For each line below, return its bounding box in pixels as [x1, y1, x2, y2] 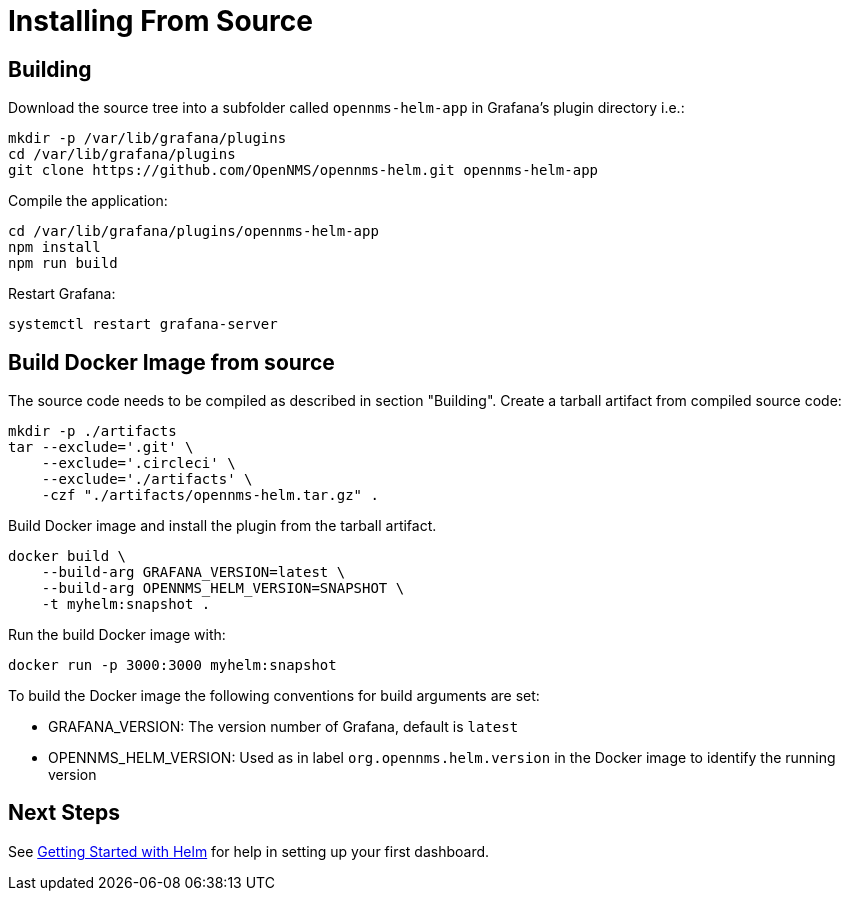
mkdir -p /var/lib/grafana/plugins [8, 130, 287, 147]
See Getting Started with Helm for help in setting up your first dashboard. [8, 842, 490, 860]
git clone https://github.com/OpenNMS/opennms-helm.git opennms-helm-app [8, 162, 599, 179]
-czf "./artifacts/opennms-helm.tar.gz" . [41, 487, 379, 504]
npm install [8, 239, 101, 256]
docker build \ [8, 548, 127, 565]
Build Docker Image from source [8, 349, 335, 375]
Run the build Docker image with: [8, 626, 226, 644]
